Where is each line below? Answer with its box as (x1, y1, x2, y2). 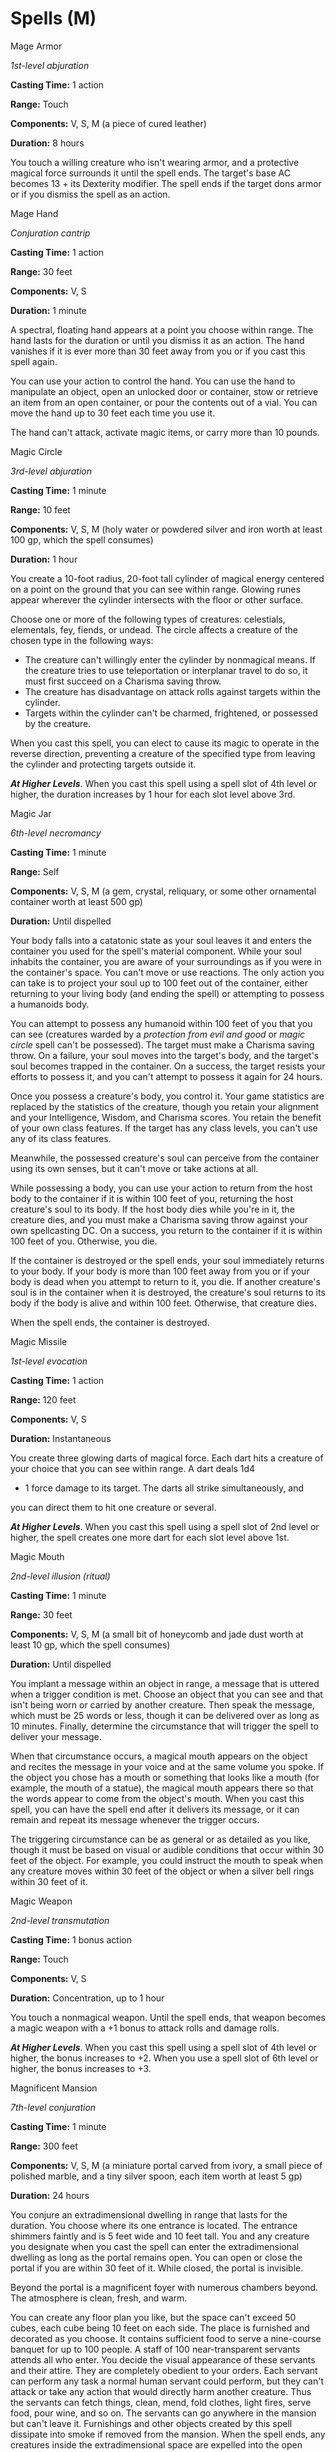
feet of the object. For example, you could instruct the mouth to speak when (10, 1854, 324, 1866)
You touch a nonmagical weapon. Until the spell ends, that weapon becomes (10, 2011, 326, 2023)
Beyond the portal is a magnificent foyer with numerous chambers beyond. (10, 2281, 319, 2293)
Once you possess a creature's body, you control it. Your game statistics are (10, 1090, 325, 1102)
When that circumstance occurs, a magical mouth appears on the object (10, 1750, 308, 1762)
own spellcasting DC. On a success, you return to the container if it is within (10, 1224, 323, 1236)
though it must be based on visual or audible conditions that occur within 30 (10, 1843, 324, 1856)
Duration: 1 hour (10, 553, 78, 565)
